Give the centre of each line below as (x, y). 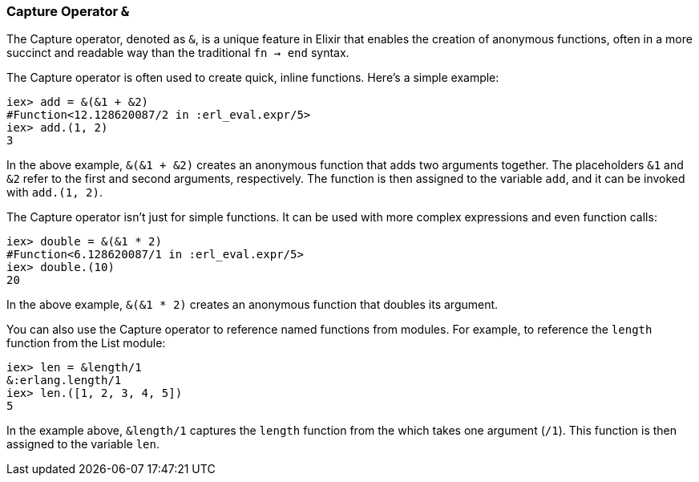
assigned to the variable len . (83, 444)
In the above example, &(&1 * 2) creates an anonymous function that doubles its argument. (253, 305)
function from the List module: (86, 343)
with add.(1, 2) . (55, 192)
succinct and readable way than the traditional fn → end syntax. (178, 53)
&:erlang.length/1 (64, 381)
